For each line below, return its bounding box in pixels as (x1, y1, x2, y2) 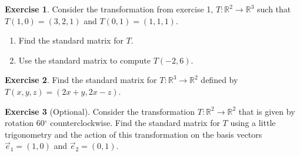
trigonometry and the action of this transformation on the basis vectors (5, 128, 262, 140)
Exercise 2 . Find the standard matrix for (5, 74, 157, 86)
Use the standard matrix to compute (18, 54, 151, 66)
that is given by (238, 105, 295, 117)
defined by (201, 74, 238, 86)
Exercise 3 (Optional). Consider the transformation (5, 105, 195, 117)
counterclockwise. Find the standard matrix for (50, 117, 220, 129)
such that (257, 3, 291, 15)
